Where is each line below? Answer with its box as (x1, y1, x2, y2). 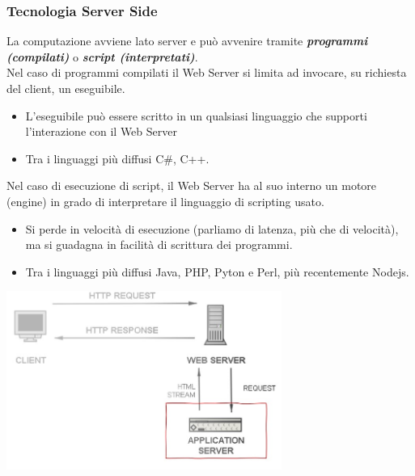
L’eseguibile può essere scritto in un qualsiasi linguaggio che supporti (25, 107, 367, 124)
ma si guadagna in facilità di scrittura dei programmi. (25, 236, 293, 253)
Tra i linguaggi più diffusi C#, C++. (25, 150, 210, 166)
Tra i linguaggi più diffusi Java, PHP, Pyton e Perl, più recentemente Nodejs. (25, 263, 409, 280)
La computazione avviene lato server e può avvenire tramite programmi (6, 32, 368, 49)
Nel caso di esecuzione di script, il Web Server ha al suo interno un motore (6, 177, 377, 194)
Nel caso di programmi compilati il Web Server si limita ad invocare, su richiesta (6, 64, 407, 81)
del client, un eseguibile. (6, 80, 125, 96)
